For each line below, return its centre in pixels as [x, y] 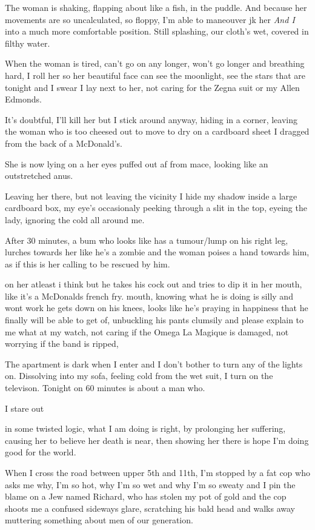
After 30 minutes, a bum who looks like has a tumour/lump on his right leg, [147, 240]
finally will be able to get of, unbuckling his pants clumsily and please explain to [154, 320]
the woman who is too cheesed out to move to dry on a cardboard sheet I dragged [157, 131]
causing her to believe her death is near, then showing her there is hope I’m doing [157, 440]
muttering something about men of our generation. [99, 520]
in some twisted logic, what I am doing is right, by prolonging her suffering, [145, 428]
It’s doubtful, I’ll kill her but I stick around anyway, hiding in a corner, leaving [151, 119]
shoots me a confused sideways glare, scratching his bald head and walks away [150, 508]
